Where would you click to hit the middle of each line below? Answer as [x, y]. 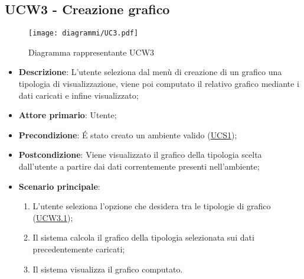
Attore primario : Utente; [68, 115]
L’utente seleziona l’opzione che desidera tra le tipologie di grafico [152, 206]
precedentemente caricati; [79, 249]
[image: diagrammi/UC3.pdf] [84, 33]
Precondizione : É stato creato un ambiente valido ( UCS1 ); [128, 134]
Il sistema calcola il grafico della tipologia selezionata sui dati [143, 237]
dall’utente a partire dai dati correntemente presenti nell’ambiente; [139, 166]
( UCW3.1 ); [53, 217]
